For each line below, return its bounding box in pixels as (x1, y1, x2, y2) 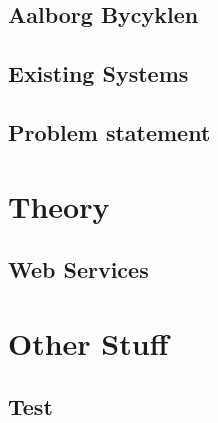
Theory (8, 185, 110, 226)
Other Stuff (8, 322, 169, 363)
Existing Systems (8, 58, 189, 89)
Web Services (8, 254, 149, 285)
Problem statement (8, 116, 211, 147)
